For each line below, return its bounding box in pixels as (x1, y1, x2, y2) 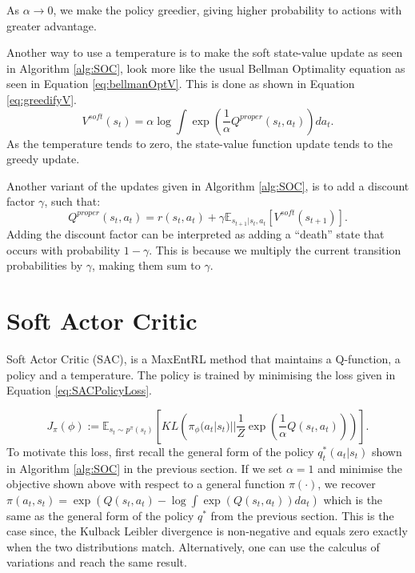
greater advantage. (6, 17, 97, 34)
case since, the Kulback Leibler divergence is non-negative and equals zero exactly (6, 523, 408, 539)
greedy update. (6, 150, 80, 167)
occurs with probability (6, 241, 121, 258)
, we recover (317, 475, 376, 492)
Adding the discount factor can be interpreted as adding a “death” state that (6, 226, 385, 242)
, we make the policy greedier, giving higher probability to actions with (53, 2, 402, 18)
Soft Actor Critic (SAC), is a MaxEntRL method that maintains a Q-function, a (6, 350, 401, 367)
